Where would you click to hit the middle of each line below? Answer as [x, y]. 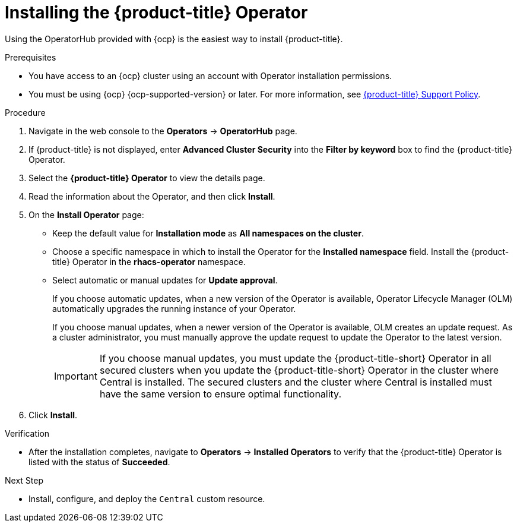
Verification [27, 433]
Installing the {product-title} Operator [156, 12]
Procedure [25, 112]
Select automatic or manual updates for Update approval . [165, 280]
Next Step [24, 480]
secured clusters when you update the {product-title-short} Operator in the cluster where [299, 370]
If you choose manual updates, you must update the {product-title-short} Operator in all [295, 358]
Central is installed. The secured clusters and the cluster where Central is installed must [296, 382]
